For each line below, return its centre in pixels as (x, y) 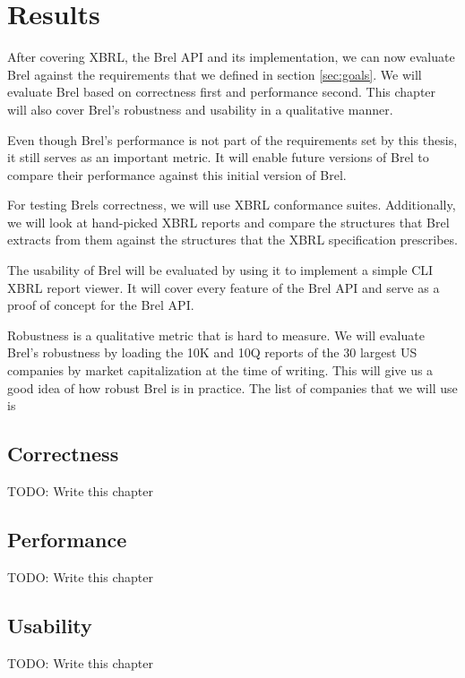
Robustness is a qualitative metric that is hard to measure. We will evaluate (216, 335)
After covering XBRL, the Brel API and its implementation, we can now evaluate (231, 57)
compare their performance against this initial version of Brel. (177, 174)
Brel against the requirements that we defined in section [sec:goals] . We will (215, 74)
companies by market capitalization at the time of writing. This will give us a (220, 370)
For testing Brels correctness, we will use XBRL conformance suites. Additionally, (232, 205)
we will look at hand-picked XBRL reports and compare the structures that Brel (228, 222)
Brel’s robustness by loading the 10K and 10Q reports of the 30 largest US (212, 352)
